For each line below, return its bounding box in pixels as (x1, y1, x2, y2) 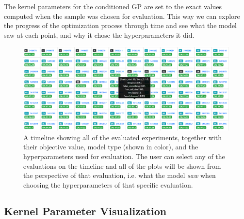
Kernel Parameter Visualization (4, 203, 167, 218)
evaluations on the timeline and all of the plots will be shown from (23, 161, 221, 171)
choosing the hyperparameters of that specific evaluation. (23, 179, 193, 190)
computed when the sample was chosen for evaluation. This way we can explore (4, 11, 240, 21)
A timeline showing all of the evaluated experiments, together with (23, 132, 222, 142)
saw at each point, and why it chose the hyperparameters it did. (4, 29, 195, 40)
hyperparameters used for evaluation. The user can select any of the (23, 151, 225, 161)
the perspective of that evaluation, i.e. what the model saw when (23, 170, 216, 180)
